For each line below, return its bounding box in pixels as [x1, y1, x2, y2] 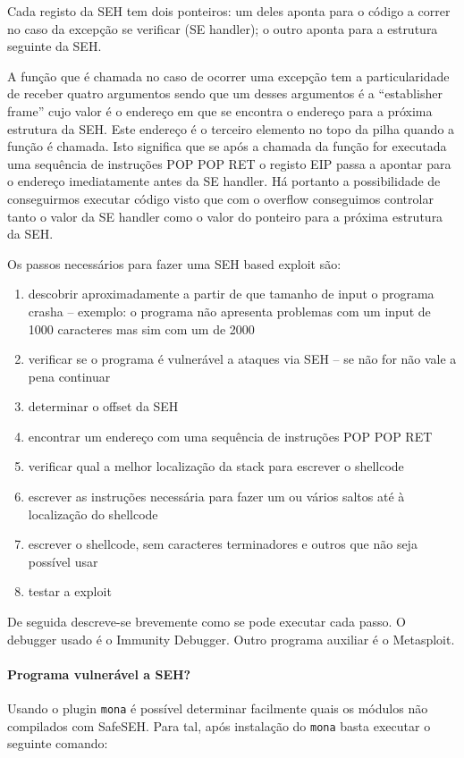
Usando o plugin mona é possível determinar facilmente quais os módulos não [7, 699, 428, 718]
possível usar [28, 552, 98, 570]
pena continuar [28, 366, 111, 385]
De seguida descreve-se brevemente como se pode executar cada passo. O [7, 612, 406, 631]
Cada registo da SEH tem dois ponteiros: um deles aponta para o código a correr [7, 2, 451, 20]
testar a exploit [28, 582, 112, 601]
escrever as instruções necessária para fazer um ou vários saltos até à [28, 487, 405, 506]
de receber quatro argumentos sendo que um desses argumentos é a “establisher [7, 84, 443, 103]
